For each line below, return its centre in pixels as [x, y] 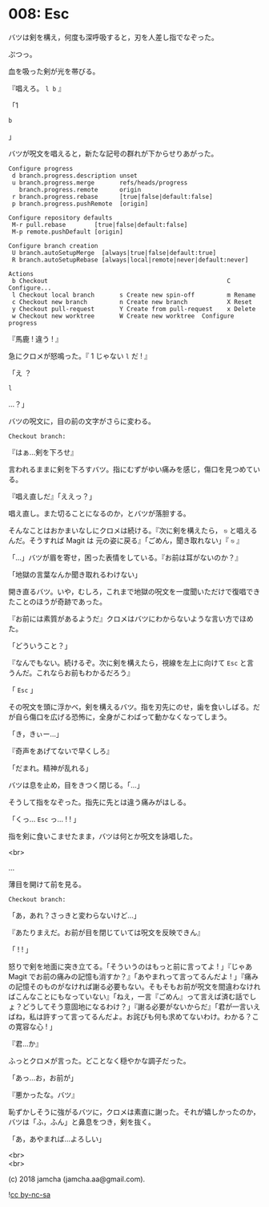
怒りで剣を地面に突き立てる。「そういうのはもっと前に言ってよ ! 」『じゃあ [130, 966]
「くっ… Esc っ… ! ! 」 [44, 819]
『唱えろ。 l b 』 [37, 88]
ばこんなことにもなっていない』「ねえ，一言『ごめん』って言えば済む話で [129, 996]
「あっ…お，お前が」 [43, 1077]
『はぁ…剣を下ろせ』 [43, 452]
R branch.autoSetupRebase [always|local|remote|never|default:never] [130, 260]
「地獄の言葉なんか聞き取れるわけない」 [75, 574]
